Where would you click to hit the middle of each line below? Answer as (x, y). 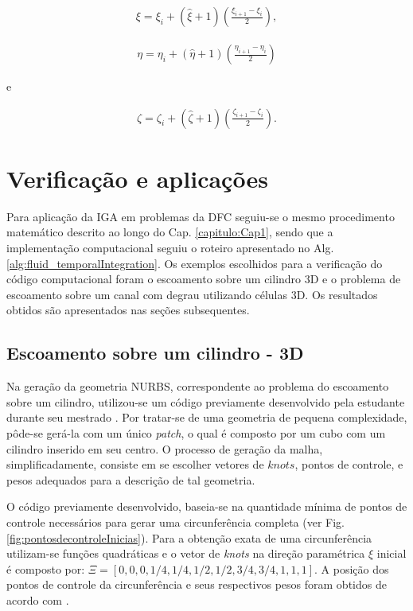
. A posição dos (352, 568)
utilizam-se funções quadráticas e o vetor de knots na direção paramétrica (186, 553)
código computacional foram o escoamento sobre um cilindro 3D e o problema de (204, 279)
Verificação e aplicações (137, 178)
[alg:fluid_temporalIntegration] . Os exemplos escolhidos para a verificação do (195, 263)
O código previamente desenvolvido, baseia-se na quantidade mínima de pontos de (207, 506)
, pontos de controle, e (349, 464)
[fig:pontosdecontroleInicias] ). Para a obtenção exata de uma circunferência (189, 537)
